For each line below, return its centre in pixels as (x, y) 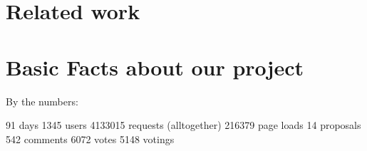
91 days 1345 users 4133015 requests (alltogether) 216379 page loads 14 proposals (183, 125)
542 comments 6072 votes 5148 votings (90, 139)
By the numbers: (42, 101)
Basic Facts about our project (155, 67)
